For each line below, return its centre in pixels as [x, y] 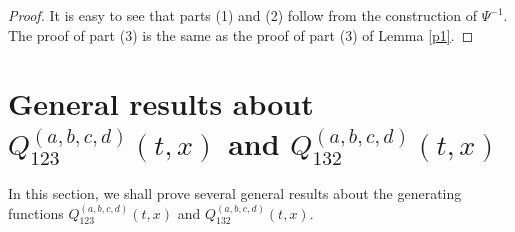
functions [36, 212]
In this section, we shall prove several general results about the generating [235, 192]
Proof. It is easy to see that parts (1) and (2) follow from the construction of [243, 15]
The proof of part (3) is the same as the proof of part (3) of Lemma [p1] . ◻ [241, 34]
